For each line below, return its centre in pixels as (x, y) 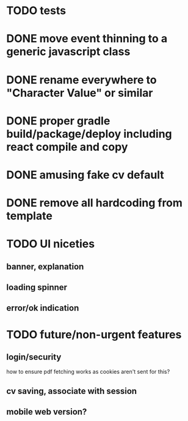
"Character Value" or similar (80, 93)
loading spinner (37, 288)
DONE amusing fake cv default (85, 175)
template (30, 216)
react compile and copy (67, 147)
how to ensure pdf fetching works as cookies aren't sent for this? (88, 372)
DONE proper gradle (58, 121)
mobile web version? (47, 412)
